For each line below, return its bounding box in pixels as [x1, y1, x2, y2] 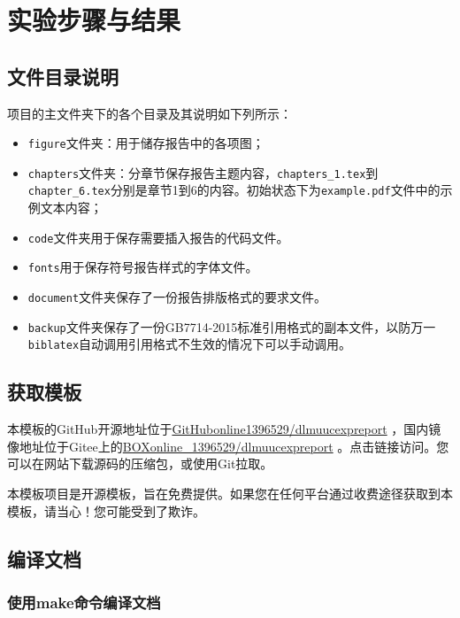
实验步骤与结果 [7, 2, 181, 38]
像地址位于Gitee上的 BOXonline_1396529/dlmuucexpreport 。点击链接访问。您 [7, 436, 449, 455]
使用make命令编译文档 [7, 591, 161, 613]
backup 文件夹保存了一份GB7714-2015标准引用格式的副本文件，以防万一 [27, 317, 436, 336]
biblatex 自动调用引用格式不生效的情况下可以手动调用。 [27, 335, 352, 353]
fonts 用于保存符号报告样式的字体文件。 [27, 258, 258, 276]
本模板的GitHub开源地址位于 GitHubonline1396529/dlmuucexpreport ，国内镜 [7, 420, 441, 438]
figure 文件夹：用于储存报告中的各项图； [27, 134, 264, 152]
